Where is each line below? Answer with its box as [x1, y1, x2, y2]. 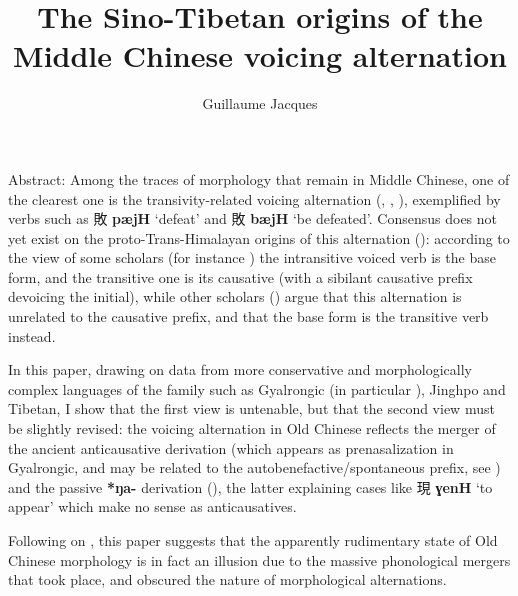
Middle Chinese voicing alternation [13, 35, 507, 76]
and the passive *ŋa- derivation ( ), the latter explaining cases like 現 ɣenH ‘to [8, 476, 493, 497]
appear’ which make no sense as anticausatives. [8, 496, 297, 517]
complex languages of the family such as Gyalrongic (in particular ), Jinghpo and [8, 378, 506, 399]
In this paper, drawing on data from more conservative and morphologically [8, 359, 472, 380]
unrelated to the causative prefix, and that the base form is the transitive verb [8, 306, 489, 327]
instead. [8, 325, 56, 346]
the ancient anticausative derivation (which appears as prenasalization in [8, 437, 454, 458]
